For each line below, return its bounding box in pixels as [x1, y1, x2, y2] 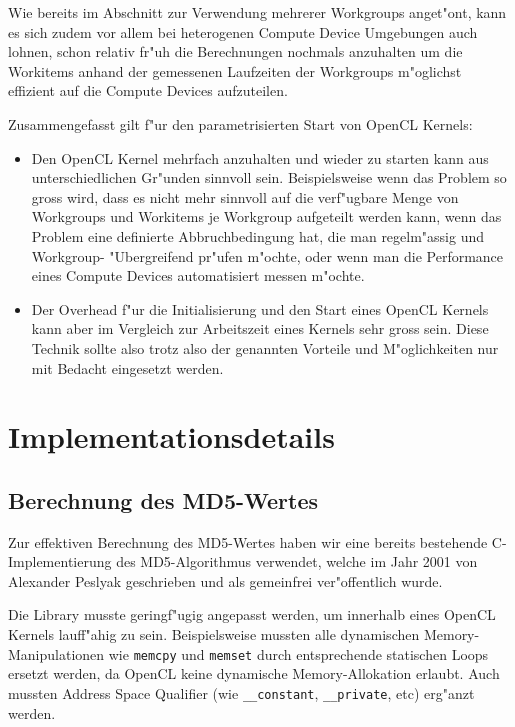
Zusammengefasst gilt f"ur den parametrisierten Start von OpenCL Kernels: [8, 113, 473, 134]
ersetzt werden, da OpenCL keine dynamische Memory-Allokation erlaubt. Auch [8, 663, 500, 684]
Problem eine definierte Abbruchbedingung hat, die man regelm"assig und [31, 225, 485, 246]
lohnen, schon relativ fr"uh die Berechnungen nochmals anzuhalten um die [8, 41, 463, 62]
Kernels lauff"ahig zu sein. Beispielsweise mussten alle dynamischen [8, 624, 420, 645]
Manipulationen [8, 643, 105, 664]
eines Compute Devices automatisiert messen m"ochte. [31, 265, 365, 286]
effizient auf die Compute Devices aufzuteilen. [8, 80, 288, 101]
